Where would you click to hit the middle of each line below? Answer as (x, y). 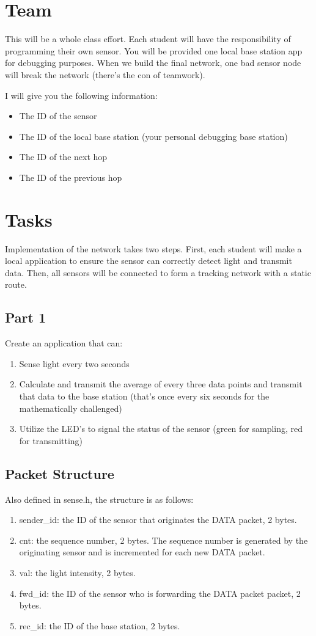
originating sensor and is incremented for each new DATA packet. (142, 552)
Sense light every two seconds (74, 363)
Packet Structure (60, 473)
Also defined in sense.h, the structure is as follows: (99, 499)
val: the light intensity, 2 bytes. (77, 572)
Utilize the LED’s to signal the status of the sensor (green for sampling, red (161, 429)
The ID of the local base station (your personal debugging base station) (153, 136)
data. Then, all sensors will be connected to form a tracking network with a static (158, 272)
